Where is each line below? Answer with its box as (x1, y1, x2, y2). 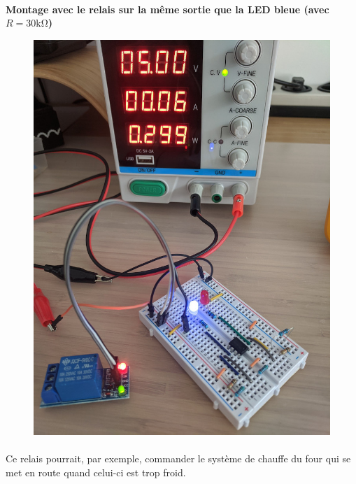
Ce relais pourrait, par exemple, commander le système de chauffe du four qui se (6, 451, 351, 466)
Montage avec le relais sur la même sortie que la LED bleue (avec (6, 1, 329, 16)
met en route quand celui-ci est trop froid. (6, 464, 186, 479)
